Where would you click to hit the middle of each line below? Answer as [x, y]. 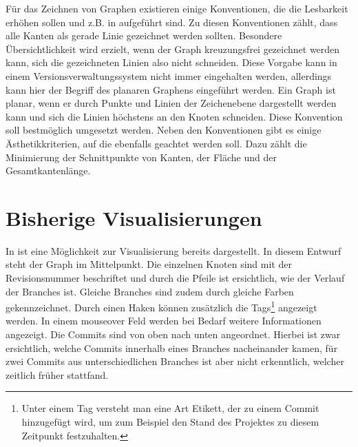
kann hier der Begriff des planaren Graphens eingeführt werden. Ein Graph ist [171, 89]
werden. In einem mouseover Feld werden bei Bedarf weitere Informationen [164, 321]
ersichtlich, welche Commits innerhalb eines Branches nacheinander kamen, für [172, 347]
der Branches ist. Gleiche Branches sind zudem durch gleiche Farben [150, 291]
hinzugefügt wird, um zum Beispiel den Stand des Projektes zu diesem [170, 422]
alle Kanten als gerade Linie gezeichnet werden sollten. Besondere [144, 35]
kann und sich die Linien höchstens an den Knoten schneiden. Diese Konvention [174, 116]
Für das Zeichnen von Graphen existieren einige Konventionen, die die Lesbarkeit [177, 8]
